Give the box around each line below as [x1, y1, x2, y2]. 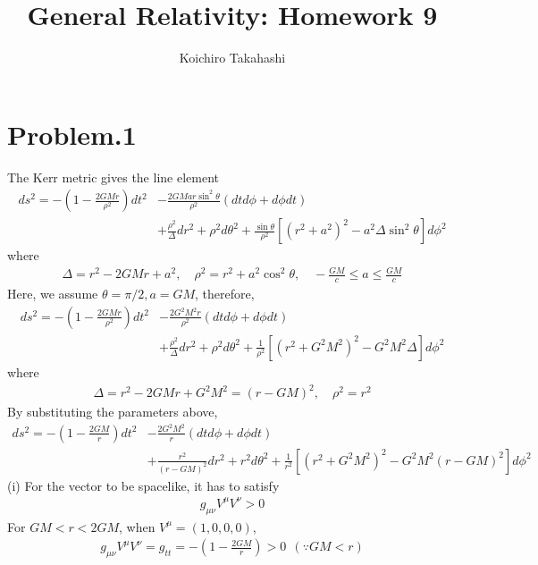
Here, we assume [7, 284, 98, 303]
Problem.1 [7, 115, 137, 152]
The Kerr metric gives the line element [7, 167, 219, 186]
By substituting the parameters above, [7, 402, 218, 421]
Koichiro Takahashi [179, 48, 286, 67]
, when [119, 517, 156, 535]
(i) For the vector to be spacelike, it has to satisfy [7, 476, 280, 494]
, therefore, [195, 284, 255, 303]
